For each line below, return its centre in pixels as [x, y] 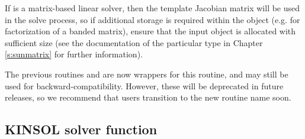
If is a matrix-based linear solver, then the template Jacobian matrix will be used [152, 8]
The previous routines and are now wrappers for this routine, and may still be [147, 74]
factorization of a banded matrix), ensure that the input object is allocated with [150, 31]
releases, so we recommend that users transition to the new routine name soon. [148, 97]
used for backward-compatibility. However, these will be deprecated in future [144, 85]
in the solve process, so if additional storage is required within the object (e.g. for [152, 19]
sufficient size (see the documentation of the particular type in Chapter [134, 42]
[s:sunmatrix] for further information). [74, 54]
